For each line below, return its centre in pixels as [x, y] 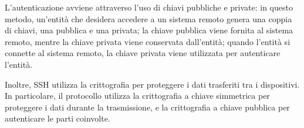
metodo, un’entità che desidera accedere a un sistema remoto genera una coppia [148, 18]
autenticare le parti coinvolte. [58, 118]
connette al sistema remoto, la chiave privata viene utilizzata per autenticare [143, 53]
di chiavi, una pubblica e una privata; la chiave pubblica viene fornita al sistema [149, 30]
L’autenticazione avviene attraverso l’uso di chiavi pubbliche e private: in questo [149, 7]
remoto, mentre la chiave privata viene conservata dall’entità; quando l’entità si [148, 41]
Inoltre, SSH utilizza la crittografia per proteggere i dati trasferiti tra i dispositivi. [152, 84]
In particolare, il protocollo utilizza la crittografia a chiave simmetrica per [137, 96]
